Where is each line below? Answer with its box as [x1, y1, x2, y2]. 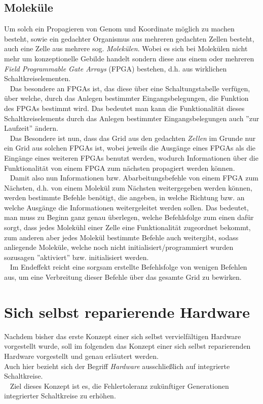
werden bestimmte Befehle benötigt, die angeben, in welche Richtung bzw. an [4, 192, 245, 203]
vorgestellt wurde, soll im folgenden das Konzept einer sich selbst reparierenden [4, 341, 251, 351]
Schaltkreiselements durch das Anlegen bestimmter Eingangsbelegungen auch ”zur [4, 113, 259, 123]
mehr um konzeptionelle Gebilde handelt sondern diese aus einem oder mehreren [4, 53, 254, 63]
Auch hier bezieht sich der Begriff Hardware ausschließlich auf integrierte [4, 360, 230, 371]
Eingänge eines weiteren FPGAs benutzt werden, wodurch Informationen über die [4, 152, 258, 163]
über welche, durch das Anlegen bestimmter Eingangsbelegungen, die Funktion [4, 93, 249, 103]
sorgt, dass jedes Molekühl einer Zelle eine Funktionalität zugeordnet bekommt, [4, 222, 251, 233]
